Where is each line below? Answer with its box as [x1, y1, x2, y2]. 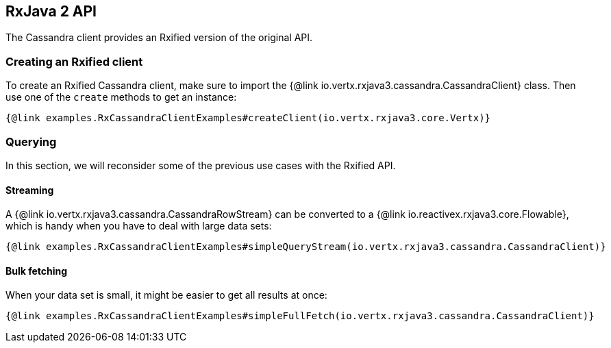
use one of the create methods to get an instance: [5, 91, 237, 103]
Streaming [5, 184, 54, 196]
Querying [5, 134, 57, 149]
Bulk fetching [5, 264, 68, 277]
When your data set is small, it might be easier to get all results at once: [5, 289, 327, 301]
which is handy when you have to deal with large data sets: [5, 220, 272, 232]
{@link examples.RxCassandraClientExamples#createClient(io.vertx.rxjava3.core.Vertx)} [5, 112, 491, 124]
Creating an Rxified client [5, 54, 143, 69]
